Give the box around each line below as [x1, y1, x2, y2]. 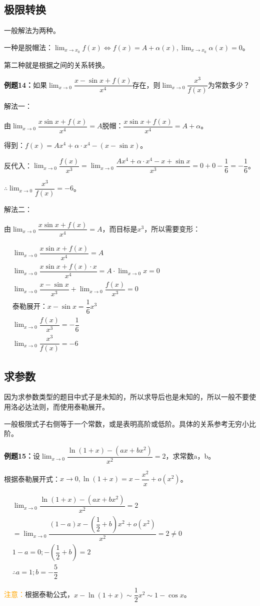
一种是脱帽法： [4, 42, 53, 52]
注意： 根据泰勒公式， [4, 589, 74, 599]
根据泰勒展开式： [4, 473, 60, 484]
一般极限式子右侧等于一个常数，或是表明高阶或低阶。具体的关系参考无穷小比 [4, 418, 256, 429]
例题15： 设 [4, 451, 40, 461]
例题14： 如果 [4, 79, 47, 90]
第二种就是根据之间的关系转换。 [4, 59, 109, 70]
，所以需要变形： [144, 223, 200, 234]
